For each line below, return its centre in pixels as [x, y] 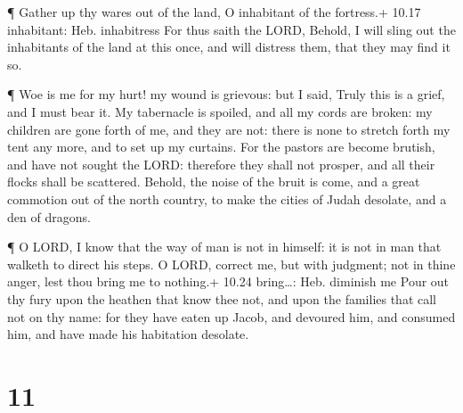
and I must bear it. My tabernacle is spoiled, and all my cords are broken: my [220, 111]
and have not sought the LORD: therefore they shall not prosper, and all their [221, 164]
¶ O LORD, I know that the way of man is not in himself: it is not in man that [224, 247]
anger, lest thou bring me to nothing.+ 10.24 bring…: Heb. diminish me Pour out [228, 281]
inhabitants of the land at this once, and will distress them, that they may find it [229, 47]
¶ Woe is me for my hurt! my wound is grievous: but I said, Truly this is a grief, [226, 94]
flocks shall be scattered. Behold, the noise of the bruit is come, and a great [214, 182]
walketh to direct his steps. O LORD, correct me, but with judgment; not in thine [231, 264]
